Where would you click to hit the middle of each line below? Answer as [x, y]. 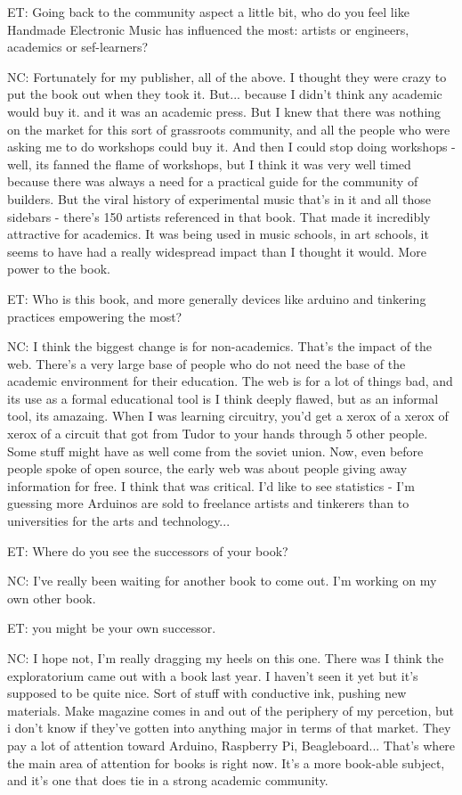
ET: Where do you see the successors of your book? [148, 550]
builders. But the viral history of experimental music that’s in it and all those [219, 198]
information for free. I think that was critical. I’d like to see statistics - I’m [211, 485]
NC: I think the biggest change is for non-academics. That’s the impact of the [220, 346]
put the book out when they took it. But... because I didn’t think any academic [225, 94]
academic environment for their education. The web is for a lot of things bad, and [230, 381]
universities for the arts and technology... [119, 521]
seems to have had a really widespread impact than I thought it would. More [217, 251]
